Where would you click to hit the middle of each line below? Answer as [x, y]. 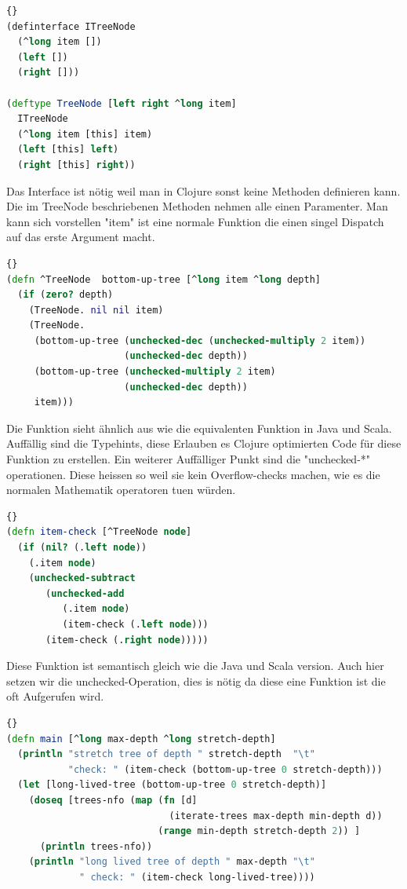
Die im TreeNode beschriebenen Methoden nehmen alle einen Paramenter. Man [197, 206]
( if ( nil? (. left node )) [82, 547]
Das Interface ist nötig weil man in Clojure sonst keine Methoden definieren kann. [203, 190]
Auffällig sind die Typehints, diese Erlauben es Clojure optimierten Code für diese [204, 443]
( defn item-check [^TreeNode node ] [99, 532]
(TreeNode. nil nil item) [96, 310]
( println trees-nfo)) [96, 846]
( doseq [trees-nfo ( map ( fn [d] [113, 800]
